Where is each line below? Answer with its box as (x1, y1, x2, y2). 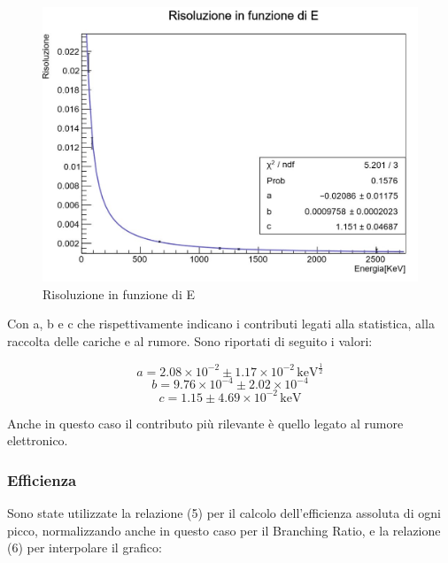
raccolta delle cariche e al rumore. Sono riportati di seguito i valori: (7, 331, 373, 350)
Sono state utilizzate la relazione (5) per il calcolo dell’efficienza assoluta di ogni (7, 504, 441, 522)
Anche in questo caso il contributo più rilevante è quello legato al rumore (7, 413, 404, 432)
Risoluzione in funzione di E (42, 284, 195, 303)
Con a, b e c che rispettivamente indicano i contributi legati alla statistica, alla (7, 314, 435, 333)
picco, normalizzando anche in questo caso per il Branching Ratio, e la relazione (7, 521, 441, 539)
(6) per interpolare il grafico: (7, 538, 162, 557)
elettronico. (7, 431, 68, 450)
